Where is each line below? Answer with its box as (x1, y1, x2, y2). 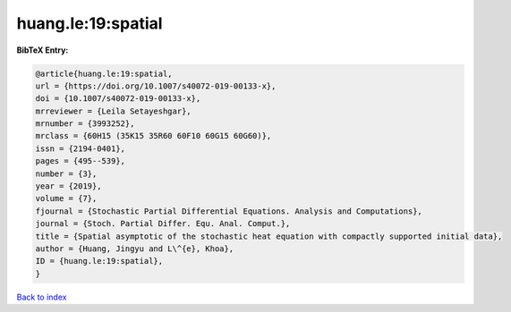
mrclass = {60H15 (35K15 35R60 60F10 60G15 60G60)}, (35, 131, 272, 141)
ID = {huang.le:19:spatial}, (35, 256, 164, 266)
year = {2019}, (35, 181, 102, 191)
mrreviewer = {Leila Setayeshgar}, (35, 105, 192, 116)
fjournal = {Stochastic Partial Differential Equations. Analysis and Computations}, (35, 206, 422, 216)
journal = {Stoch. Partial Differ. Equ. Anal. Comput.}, (35, 219, 291, 229)
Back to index (16, 291, 67, 302)
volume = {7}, (35, 193, 98, 204)
